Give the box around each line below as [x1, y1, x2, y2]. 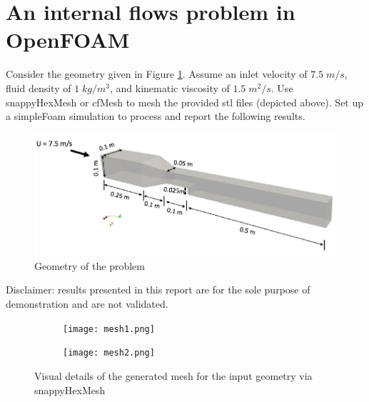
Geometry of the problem [34, 258, 145, 273]
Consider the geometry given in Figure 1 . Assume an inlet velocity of [6, 66, 308, 81]
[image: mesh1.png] [63, 323, 155, 334]
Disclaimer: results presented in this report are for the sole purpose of [6, 282, 310, 297]
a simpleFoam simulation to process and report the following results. [6, 109, 305, 124]
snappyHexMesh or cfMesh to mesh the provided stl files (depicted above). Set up [6, 94, 364, 109]
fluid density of [6, 80, 71, 95]
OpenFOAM [6, 25, 130, 54]
